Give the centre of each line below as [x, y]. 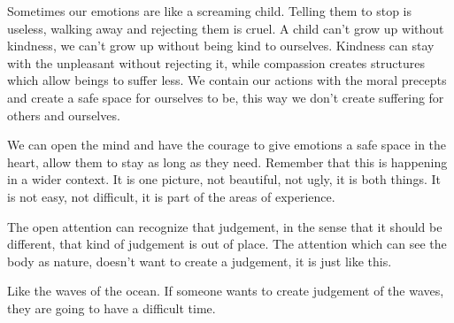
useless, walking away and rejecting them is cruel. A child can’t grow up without [226, 28]
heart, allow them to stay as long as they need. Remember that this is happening [227, 161]
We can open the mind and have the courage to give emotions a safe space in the [227, 145]
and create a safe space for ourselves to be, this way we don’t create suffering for [226, 97]
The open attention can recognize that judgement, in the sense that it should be [225, 226]
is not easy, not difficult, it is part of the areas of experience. [171, 196]
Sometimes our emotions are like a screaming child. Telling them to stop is [210, 11]
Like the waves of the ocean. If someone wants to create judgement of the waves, [226, 291]
